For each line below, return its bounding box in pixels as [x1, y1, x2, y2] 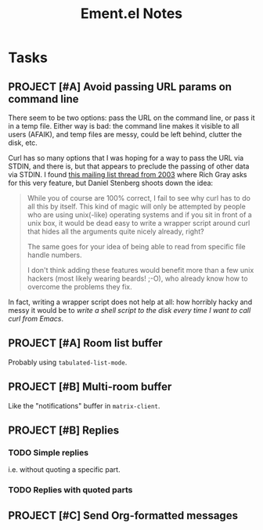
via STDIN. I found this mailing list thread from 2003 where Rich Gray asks [8, 170, 248, 179]
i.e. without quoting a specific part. [8, 465, 121, 474]
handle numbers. [27, 250, 82, 260]
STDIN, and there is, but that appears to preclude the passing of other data [8, 162, 250, 171]
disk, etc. [8, 138, 38, 147]
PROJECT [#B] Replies [8, 424, 120, 437]
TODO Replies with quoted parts [8, 485, 133, 496]
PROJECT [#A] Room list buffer [8, 336, 163, 350]
